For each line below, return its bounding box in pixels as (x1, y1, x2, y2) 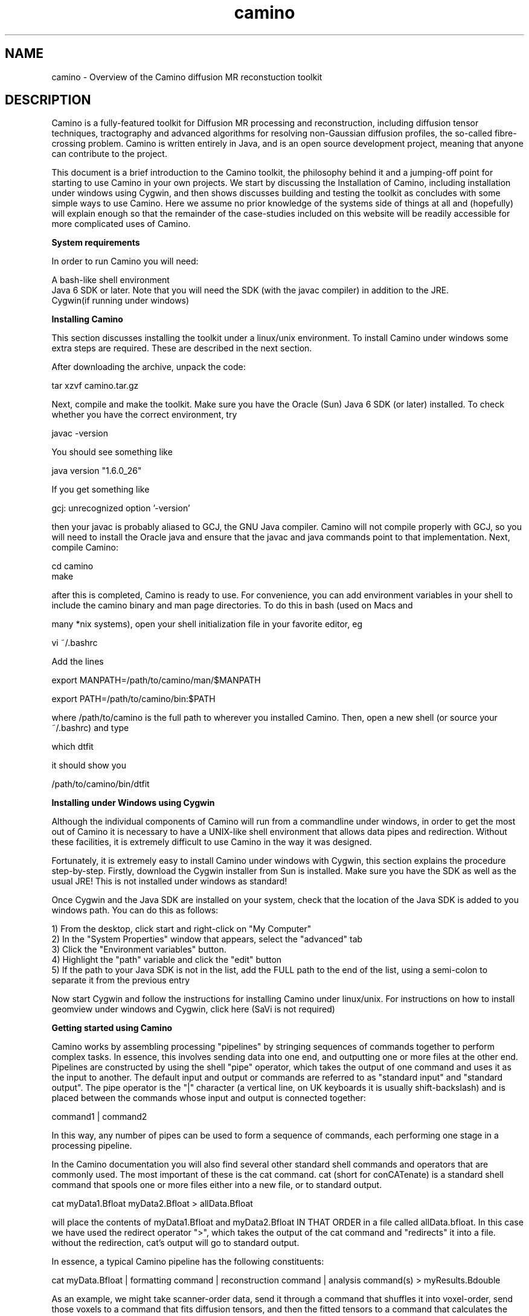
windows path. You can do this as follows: (51, 905, 219, 916)
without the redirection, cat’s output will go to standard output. (51, 1238, 300, 1248)
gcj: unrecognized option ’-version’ (51, 503, 190, 514)
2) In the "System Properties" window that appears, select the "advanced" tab (51, 934, 363, 945)
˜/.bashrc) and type (51, 723, 129, 733)
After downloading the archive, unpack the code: (51, 362, 246, 372)
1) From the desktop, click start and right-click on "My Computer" (51, 924, 312, 934)
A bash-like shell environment (51, 275, 170, 286)
